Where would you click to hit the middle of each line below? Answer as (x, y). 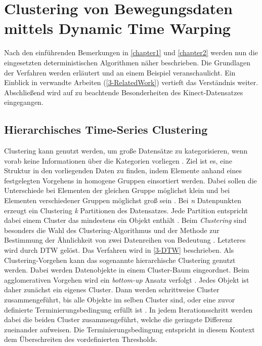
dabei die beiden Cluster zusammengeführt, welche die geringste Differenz (118, 319)
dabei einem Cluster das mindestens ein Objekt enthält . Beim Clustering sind (125, 220)
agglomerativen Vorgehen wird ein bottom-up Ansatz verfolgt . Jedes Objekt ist (127, 279)
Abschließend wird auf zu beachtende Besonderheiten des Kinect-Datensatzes (124, 92)
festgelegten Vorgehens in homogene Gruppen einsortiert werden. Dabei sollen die (130, 180)
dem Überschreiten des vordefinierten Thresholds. (81, 339)
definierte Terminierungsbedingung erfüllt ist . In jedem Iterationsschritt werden (128, 309)
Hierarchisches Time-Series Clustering (106, 129)
